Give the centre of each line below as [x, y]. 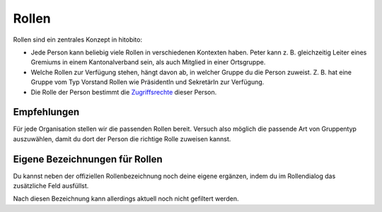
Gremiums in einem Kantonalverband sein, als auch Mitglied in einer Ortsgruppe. [148, 62]
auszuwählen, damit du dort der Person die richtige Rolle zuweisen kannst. [122, 139]
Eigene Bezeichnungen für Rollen [88, 159]
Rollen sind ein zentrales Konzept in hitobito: [78, 40]
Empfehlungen [46, 112]
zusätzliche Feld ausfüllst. [51, 186]
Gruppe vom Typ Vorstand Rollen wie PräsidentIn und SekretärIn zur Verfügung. [147, 82]
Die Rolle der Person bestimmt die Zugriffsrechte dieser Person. [124, 92]
